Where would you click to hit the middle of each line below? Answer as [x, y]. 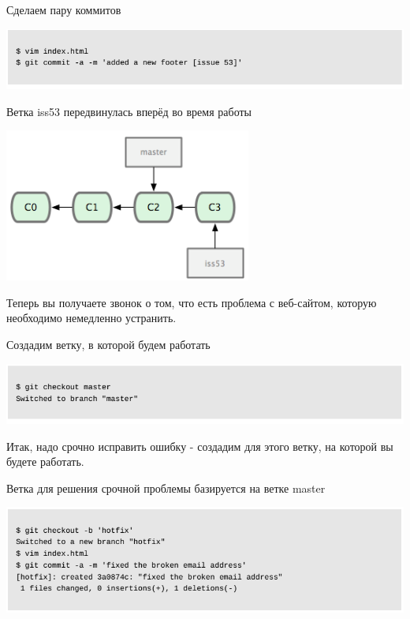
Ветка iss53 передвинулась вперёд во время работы [129, 111]
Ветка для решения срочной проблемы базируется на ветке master [166, 488]
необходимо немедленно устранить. [91, 318]
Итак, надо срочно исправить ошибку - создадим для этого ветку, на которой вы [200, 446]
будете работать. [45, 461]
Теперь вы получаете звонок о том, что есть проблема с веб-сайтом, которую [192, 302]
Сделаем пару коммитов [64, 9]
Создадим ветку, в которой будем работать [108, 344]
